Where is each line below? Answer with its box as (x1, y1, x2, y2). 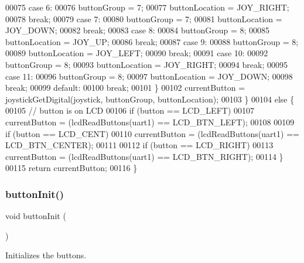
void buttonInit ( (5, 210, 66, 222)
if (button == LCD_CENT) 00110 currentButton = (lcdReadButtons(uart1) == (5, 127, 299, 139)
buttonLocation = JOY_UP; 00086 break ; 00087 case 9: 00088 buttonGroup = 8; (5, 35, 299, 47)
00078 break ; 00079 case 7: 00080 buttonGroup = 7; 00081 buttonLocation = (5, 12, 282, 25)
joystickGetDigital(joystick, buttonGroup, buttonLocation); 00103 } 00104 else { (5, 93, 295, 105)
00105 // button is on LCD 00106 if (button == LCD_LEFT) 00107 (5, 104, 254, 117)
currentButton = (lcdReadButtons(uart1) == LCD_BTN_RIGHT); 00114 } (5, 150, 283, 162)
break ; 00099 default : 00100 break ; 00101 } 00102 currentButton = (5, 81, 245, 94)
